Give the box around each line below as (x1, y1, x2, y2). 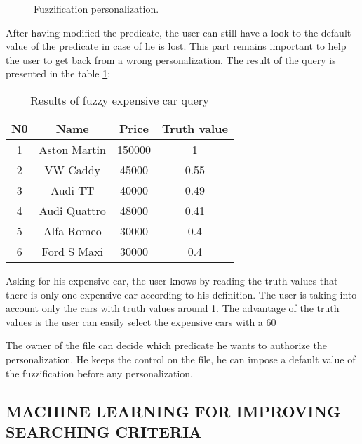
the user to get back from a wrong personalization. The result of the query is (6, 52, 336, 67)
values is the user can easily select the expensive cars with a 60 (6, 314, 276, 329)
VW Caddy (44, 161, 101, 178)
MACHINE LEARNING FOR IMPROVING (6, 400, 341, 422)
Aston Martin (39, 141, 106, 157)
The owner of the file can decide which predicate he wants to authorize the (6, 338, 327, 353)
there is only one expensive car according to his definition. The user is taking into (6, 287, 357, 301)
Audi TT (51, 181, 95, 198)
